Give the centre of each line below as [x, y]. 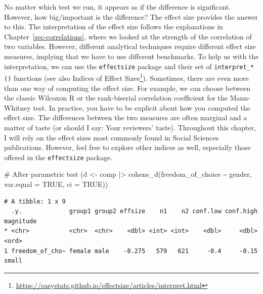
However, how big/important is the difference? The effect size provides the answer [131, 16]
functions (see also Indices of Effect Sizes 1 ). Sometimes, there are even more [131, 77]
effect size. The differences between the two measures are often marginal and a [126, 117]
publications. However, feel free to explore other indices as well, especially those [127, 147]
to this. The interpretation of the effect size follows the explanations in [114, 27]
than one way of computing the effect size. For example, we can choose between [127, 88]
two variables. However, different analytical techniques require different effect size [130, 46]
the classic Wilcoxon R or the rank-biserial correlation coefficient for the [116, 98]
